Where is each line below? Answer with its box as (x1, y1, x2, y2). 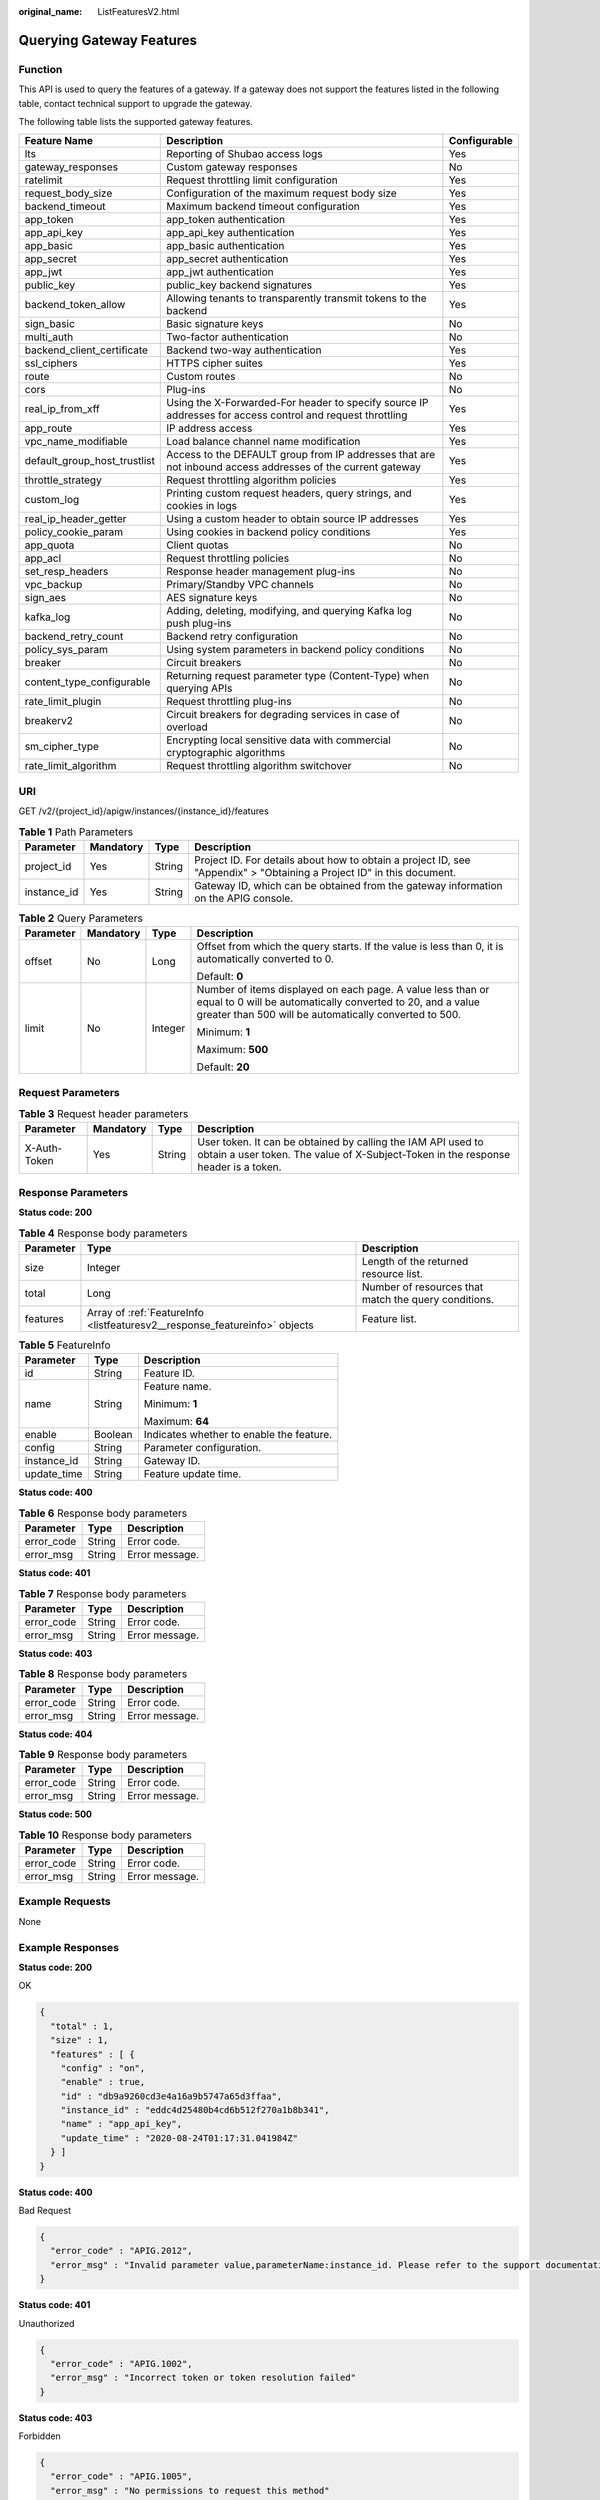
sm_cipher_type (24, 740, 100, 754)
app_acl (24, 551, 62, 565)
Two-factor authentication (166, 330, 289, 344)
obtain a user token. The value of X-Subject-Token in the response (196, 1148, 510, 1162)
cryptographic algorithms (166, 746, 286, 760)
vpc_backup (24, 578, 83, 592)
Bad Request (18, 2205, 72, 2216)
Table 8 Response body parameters (18, 1667, 188, 1681)
